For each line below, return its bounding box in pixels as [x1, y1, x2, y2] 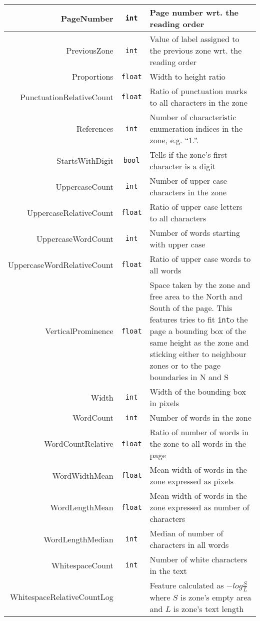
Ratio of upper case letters [149, 201, 242, 212]
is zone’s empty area [180, 591, 251, 603]
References [76, 123, 113, 134]
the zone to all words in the [149, 438, 246, 449]
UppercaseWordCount [36, 232, 113, 244]
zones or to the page [149, 360, 221, 371]
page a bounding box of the [149, 325, 246, 337]
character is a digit [149, 160, 215, 172]
